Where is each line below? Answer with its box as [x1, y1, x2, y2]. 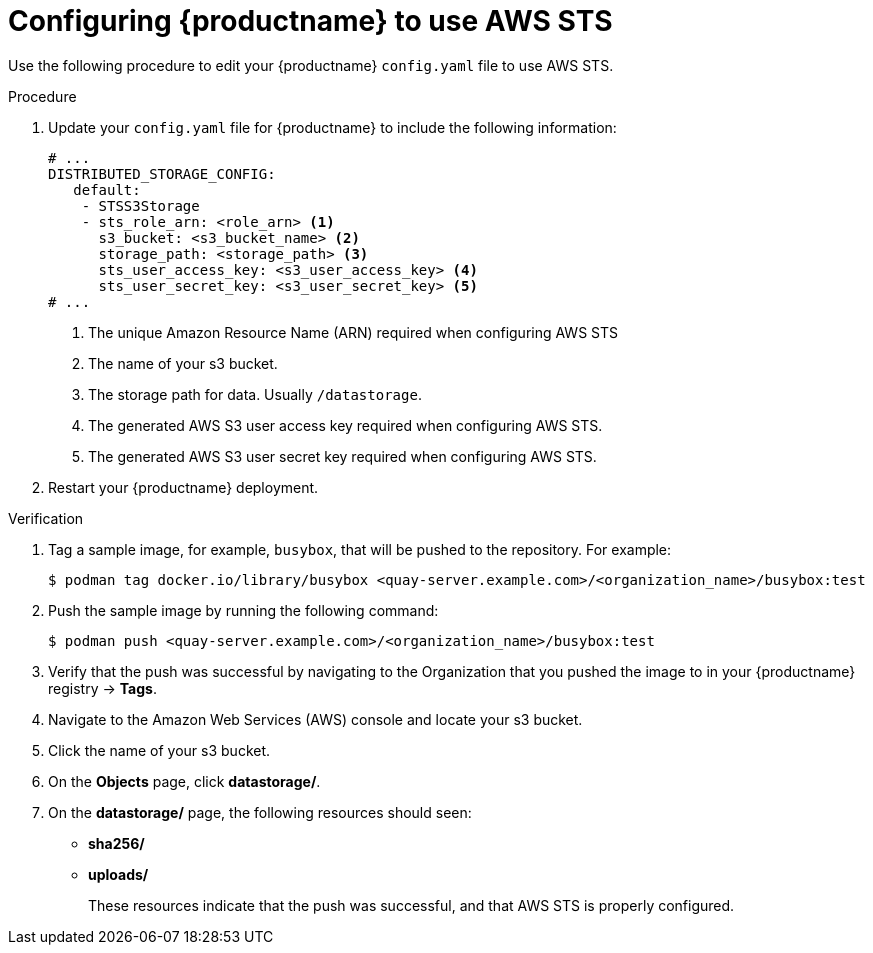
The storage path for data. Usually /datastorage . [88, 385, 422, 403]
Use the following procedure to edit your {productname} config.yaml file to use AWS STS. [8, 56, 614, 74]
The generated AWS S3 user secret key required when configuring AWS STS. [88, 447, 597, 465]
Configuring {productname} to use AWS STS [8, 4, 613, 38]
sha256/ [88, 834, 145, 852]
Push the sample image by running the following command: [48, 601, 439, 619]
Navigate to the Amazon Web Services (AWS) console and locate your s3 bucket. [48, 710, 583, 728]
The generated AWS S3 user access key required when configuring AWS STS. [88, 416, 603, 434]
